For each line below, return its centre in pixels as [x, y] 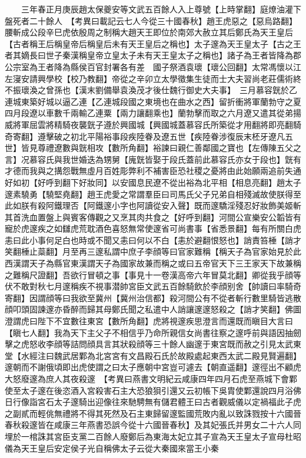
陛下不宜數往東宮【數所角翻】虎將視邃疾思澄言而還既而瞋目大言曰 [165, 321]
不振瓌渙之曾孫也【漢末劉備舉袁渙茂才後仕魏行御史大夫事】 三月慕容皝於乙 [151, 90]
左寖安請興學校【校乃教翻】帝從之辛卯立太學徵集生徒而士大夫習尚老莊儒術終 [153, 78]
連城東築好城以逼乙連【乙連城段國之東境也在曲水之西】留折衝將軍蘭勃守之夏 [153, 101]
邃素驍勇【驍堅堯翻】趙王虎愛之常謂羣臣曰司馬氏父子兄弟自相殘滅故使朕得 [149, 194]
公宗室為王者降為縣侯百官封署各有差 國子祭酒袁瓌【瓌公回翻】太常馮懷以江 [153, 66]
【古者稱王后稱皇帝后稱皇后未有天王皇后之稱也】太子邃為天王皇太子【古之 [149, 43]
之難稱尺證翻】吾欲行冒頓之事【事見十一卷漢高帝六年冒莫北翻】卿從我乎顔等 [153, 274]
